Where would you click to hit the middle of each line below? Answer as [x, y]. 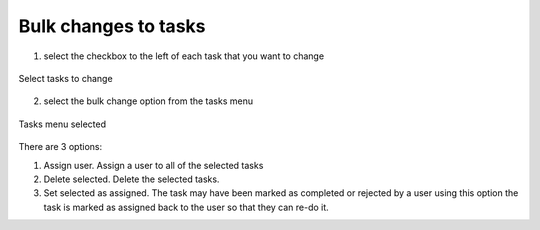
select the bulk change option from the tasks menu [148, 101]
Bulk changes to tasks [112, 26]
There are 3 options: [60, 147]
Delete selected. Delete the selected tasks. [131, 179]
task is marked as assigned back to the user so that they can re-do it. [186, 207]
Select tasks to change [66, 78]
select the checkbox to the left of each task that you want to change [184, 56]
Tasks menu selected [62, 124]
